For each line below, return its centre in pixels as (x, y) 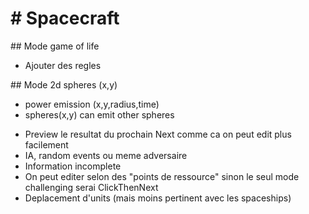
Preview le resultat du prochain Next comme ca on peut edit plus (158, 134)
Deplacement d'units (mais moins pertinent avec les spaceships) (158, 198)
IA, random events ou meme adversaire (106, 155)
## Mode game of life (55, 46)
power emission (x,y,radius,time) (92, 104)
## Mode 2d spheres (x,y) (64, 84)
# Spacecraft (65, 18)
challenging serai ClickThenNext (91, 187)
